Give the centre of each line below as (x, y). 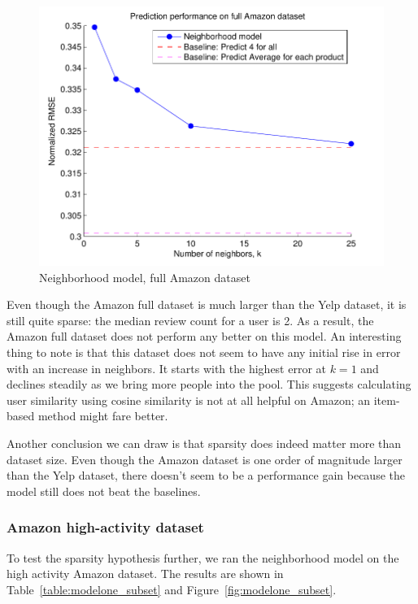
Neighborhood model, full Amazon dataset (145, 277)
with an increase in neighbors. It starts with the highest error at (167, 368)
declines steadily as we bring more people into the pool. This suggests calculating (209, 384)
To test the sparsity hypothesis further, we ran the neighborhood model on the (203, 557)
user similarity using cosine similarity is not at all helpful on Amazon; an (189, 400)
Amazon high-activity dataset (105, 527)
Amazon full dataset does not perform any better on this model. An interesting (204, 336)
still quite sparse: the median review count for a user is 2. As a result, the (190, 320)
